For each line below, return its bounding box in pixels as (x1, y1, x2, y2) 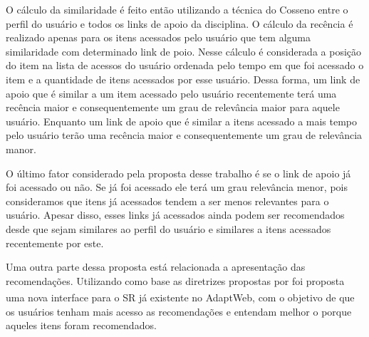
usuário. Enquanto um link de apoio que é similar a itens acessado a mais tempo (6, 113, 358, 128)
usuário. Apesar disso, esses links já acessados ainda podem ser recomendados (6, 207, 345, 222)
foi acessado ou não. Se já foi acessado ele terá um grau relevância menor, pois (6, 180, 348, 195)
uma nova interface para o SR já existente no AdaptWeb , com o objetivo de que (6, 289, 355, 304)
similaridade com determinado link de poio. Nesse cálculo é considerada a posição (6, 43, 362, 58)
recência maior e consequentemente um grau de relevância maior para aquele (6, 100, 340, 115)
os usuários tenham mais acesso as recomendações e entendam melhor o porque (6, 304, 352, 318)
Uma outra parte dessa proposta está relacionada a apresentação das (6, 259, 306, 274)
